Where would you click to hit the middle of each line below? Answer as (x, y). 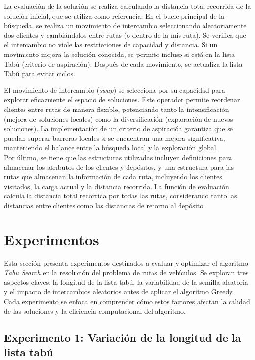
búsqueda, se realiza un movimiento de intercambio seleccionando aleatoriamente (125, 25)
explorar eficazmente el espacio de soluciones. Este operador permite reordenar (122, 99)
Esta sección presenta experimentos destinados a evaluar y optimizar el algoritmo (126, 263)
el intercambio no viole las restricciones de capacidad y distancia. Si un (111, 44)
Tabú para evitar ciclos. (39, 73)
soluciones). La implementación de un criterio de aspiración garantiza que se (118, 128)
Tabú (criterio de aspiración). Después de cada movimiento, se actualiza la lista (123, 64)
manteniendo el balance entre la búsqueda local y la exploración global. (111, 148)
